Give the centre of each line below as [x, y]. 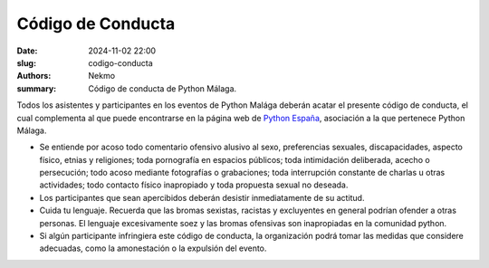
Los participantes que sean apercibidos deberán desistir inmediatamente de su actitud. [202, 197]
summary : [37, 88]
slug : [26, 62]
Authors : [34, 76]
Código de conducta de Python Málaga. [163, 88]
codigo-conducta [120, 62]
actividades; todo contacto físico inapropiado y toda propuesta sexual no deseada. [194, 185]
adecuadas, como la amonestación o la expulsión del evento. [153, 248]
